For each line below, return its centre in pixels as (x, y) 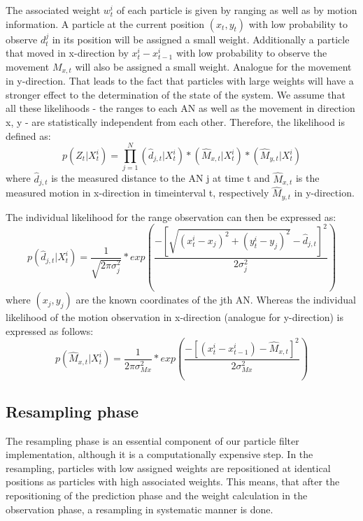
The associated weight (53, 10)
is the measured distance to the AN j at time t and (161, 178)
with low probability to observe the (251, 53)
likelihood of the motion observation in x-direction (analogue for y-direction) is (175, 317)
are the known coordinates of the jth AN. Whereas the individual (216, 300)
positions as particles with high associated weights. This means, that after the (173, 481)
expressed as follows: (50, 330)
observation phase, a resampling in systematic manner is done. (140, 509)
